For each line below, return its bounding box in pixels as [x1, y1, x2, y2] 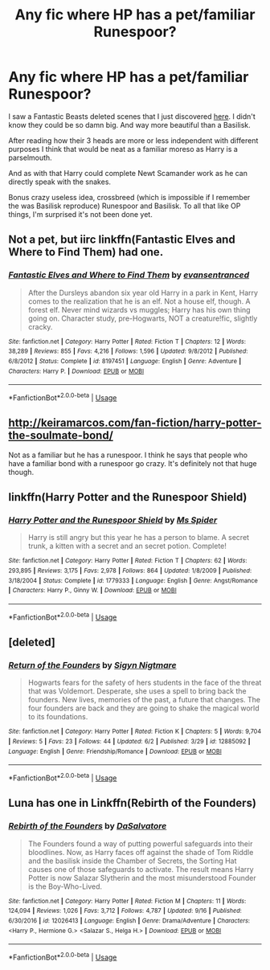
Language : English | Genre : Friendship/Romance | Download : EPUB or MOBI [8, 747, 223, 755]
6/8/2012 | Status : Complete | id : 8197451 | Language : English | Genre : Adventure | [8, 357, 242, 365]
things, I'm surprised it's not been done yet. [8, 209, 153, 219]
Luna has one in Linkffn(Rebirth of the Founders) [8, 796, 257, 810]
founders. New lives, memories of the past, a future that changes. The [27, 695, 261, 705]
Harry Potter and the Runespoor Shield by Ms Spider [8, 514, 218, 526]
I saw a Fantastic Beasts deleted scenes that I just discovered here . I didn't [8, 111, 256, 121]
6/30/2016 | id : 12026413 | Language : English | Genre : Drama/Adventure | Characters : [8, 917, 251, 925]
